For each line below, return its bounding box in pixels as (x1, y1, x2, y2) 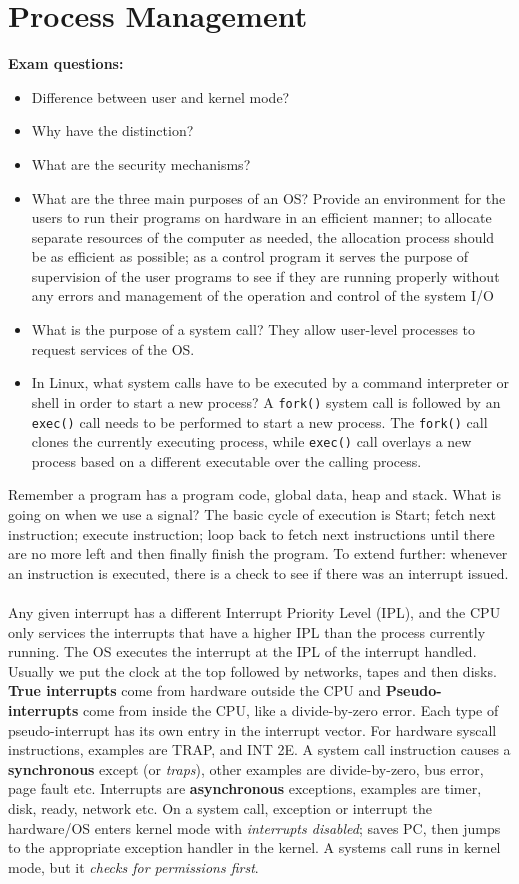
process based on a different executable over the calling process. (31, 450, 422, 471)
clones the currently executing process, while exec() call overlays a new (31, 431, 472, 452)
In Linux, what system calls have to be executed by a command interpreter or (31, 372, 510, 393)
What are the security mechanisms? (31, 153, 251, 174)
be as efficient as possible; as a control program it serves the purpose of (31, 246, 469, 267)
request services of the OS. (31, 338, 195, 359)
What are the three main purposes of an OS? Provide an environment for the (31, 187, 506, 208)
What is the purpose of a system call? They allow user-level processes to (31, 319, 476, 340)
